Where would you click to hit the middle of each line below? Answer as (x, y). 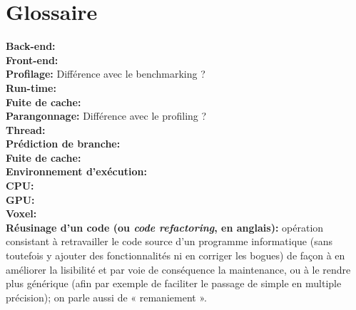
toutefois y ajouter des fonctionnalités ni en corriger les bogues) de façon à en (176, 255)
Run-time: (31, 87)
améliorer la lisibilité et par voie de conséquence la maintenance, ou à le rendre (178, 269)
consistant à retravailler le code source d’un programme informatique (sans (169, 241)
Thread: (26, 129)
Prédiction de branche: (63, 144)
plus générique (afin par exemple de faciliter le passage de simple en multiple (174, 283)
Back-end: (31, 46)
